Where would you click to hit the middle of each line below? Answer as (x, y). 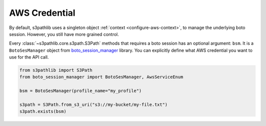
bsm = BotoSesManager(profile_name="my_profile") (81, 91)
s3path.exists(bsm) (43, 111)
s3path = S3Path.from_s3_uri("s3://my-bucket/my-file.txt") (94, 105)
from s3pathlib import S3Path (56, 70)
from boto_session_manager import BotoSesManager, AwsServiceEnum (101, 77)
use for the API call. (29, 57)
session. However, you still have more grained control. (64, 34)
